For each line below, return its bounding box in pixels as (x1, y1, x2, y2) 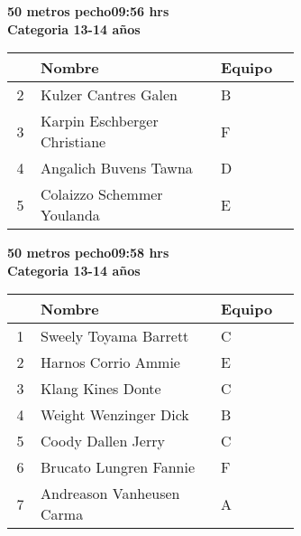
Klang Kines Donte (41, 378, 161, 400)
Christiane (41, 131, 106, 153)
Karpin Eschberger (41, 110, 159, 132)
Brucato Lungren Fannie (41, 456, 196, 478)
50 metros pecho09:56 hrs (7, 2, 169, 20)
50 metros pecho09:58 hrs (7, 243, 169, 262)
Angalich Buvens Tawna (41, 157, 193, 179)
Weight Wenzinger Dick (41, 404, 189, 426)
